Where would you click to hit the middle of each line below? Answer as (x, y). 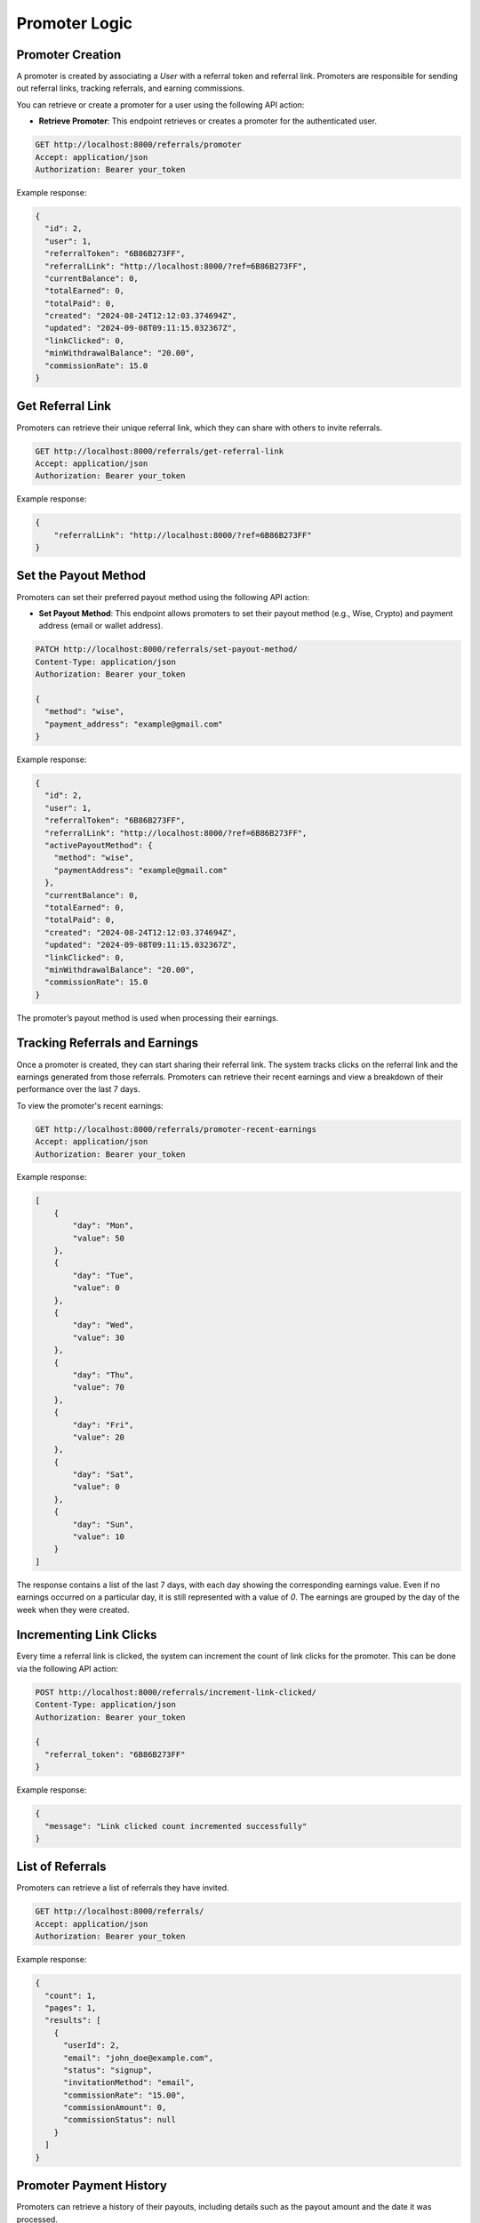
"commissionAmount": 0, (115, 2108)
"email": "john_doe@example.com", (138, 2058)
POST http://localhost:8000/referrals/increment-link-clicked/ (176, 1692)
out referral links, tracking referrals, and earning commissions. (130, 88)
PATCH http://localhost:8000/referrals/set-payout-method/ (166, 650)
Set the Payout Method (81, 576)
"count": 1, (71, 1995)
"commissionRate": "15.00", (124, 2095)
